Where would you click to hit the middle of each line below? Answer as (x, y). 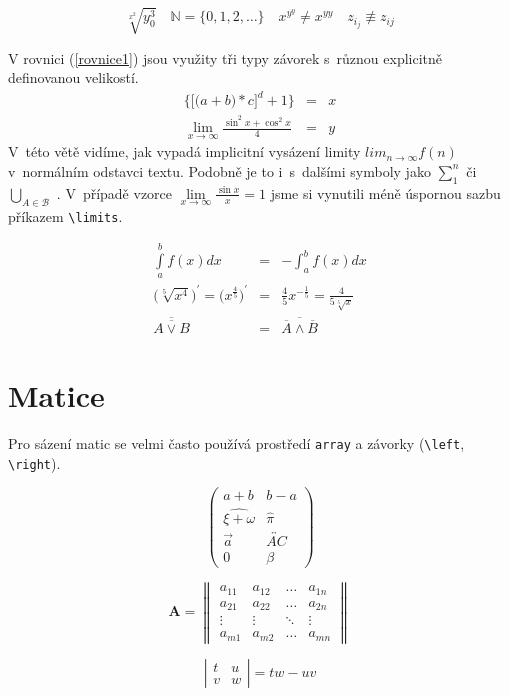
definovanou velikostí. (73, 77)
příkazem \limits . (65, 215)
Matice (56, 395)
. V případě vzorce (114, 192)
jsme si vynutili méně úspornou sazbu (385, 192)
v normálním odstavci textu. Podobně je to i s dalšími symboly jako (219, 170)
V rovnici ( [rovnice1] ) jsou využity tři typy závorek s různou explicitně (225, 57)
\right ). (34, 462)
